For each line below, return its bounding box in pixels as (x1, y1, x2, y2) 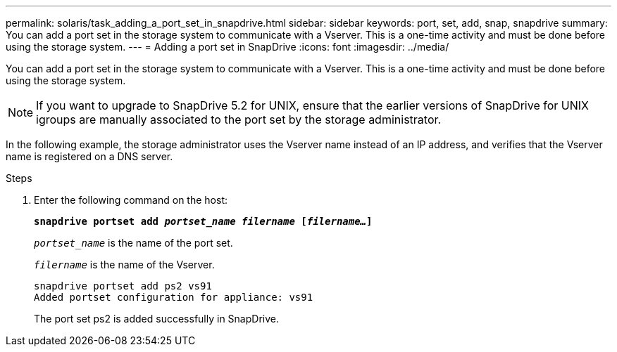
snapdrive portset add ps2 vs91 (34, 280, 212, 292)
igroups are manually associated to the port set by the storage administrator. (36, 112, 442, 126)
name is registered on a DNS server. (6, 150, 173, 162)
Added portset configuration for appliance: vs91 (34, 292, 313, 303)
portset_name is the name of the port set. (34, 237, 233, 249)
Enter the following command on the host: (34, 194, 228, 206)
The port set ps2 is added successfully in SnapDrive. (34, 313, 279, 325)
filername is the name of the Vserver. (34, 259, 215, 270)
